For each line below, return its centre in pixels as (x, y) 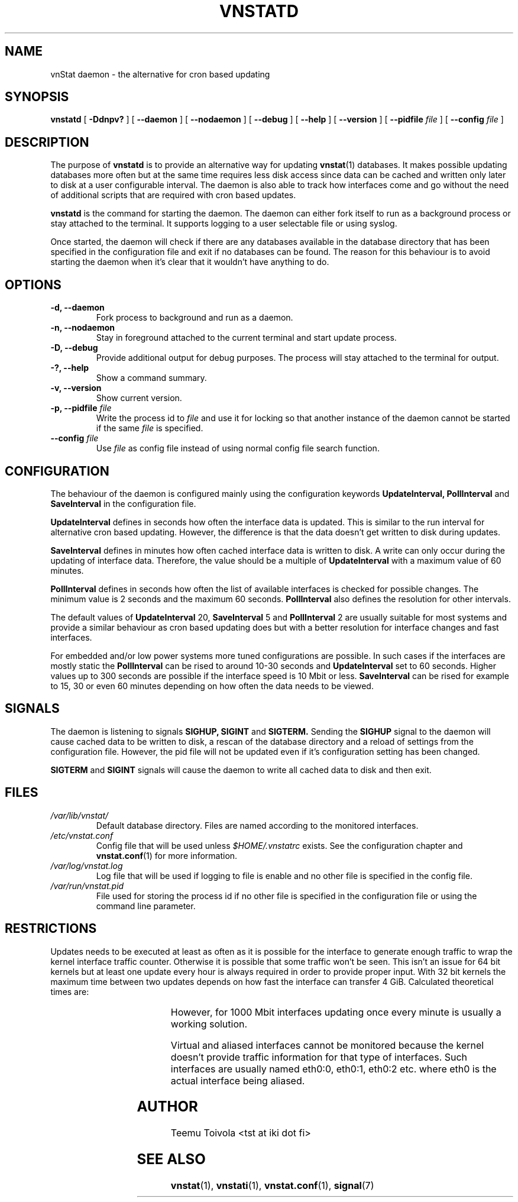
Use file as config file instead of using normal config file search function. (238, 448)
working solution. (209, 1024)
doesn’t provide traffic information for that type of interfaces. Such (319, 1057)
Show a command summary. (151, 378)
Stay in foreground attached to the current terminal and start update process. (246, 338)
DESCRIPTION (47, 142)
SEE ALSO (171, 1159)
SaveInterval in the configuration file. (123, 503)
